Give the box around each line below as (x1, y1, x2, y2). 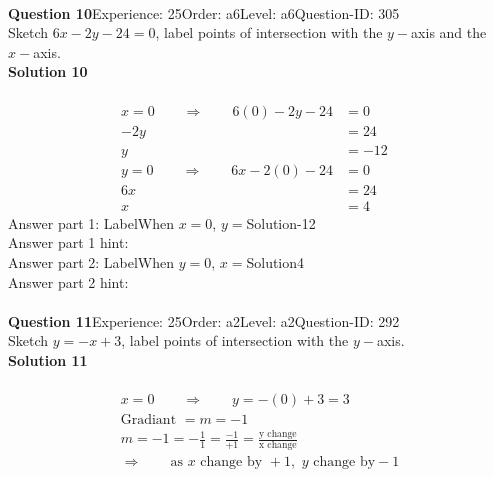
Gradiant (120, 413, 177, 428)
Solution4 (246, 251, 305, 272)
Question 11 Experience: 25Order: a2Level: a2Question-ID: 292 (8, 310, 400, 331)
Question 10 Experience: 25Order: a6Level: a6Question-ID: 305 (8, 2, 400, 23)
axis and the (411, 22, 487, 43)
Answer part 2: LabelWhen (8, 251, 175, 272)
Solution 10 (8, 61, 88, 82)
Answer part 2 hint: (8, 271, 129, 292)
